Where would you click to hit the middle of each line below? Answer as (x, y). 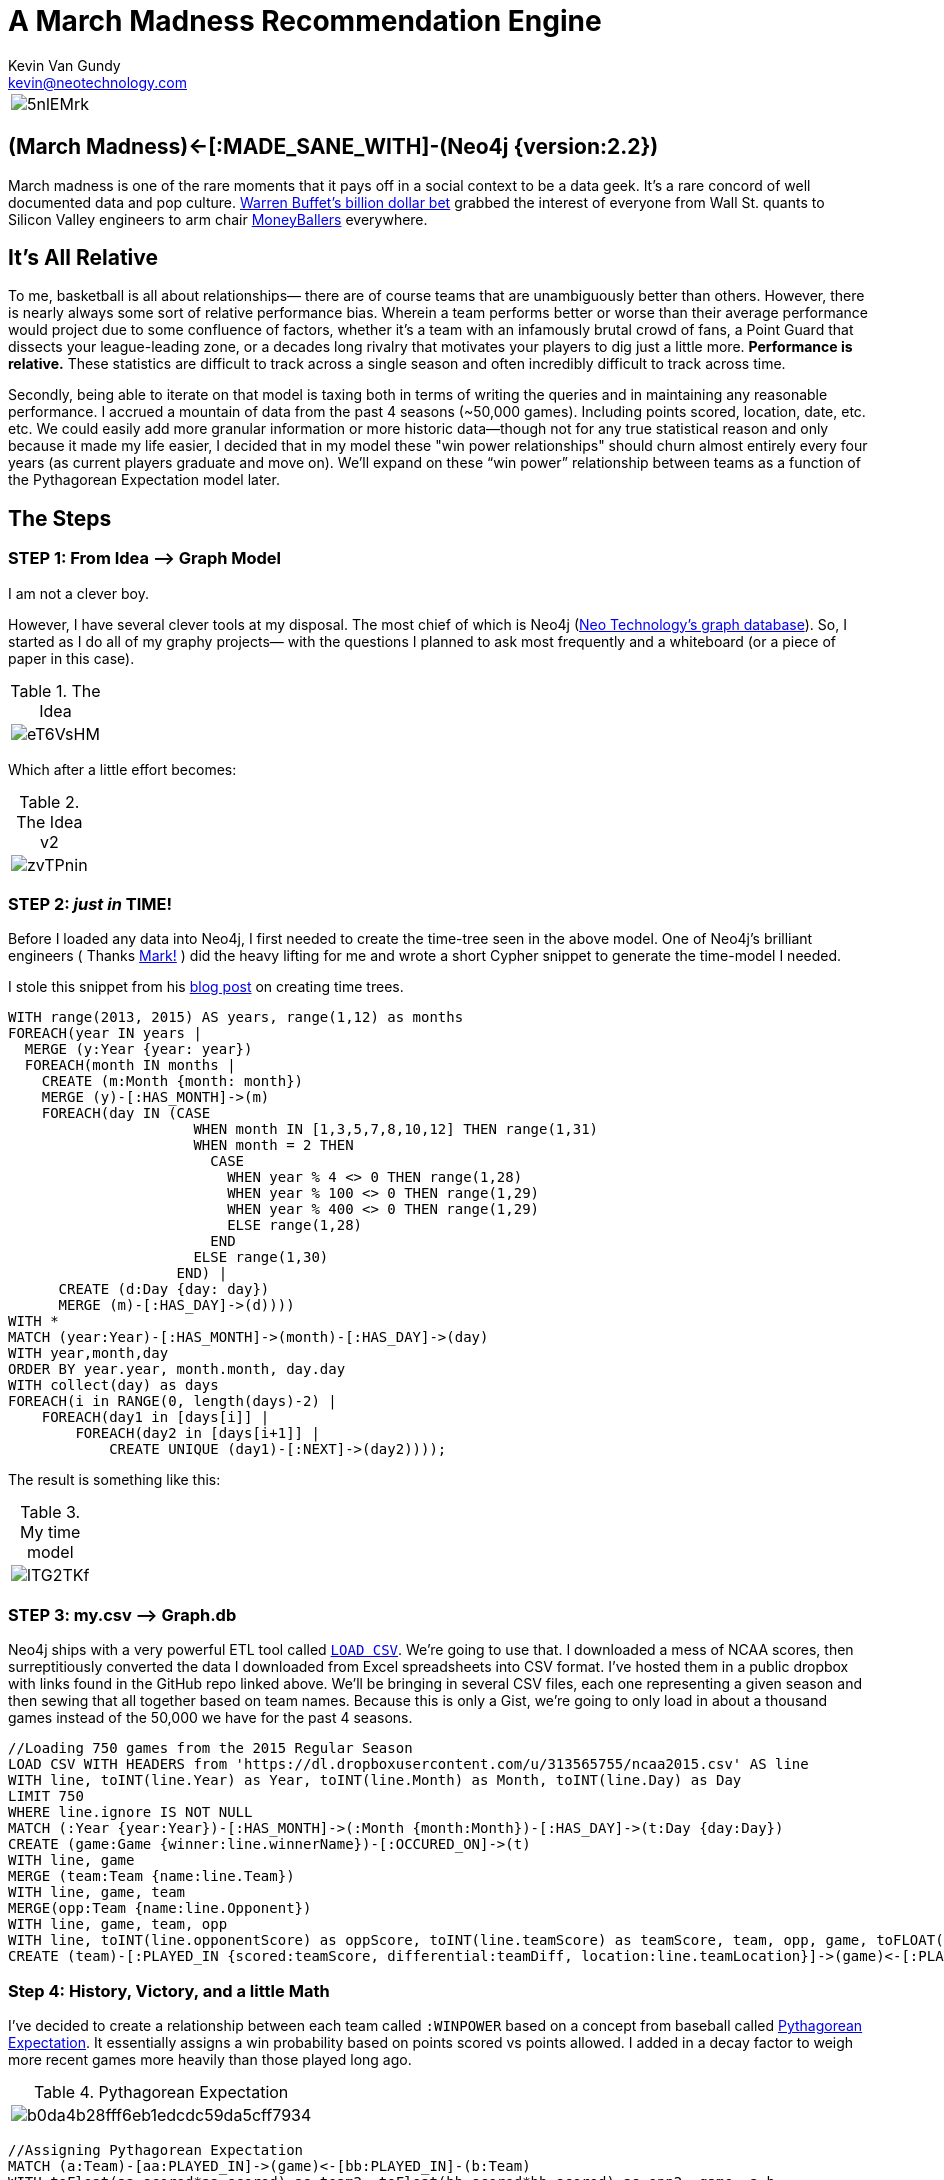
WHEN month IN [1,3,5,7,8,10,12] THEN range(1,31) (396, 1129)
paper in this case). (71, 658)
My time (50, 1532)
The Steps (60, 518)
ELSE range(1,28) (295, 1225)
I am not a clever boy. (78, 593)
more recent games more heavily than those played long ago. (210, 2059)
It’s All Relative (83, 258)
